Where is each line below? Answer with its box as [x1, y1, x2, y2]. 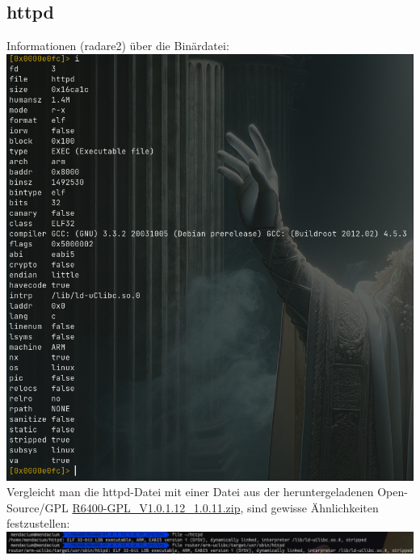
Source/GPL [6, 499, 69, 516]
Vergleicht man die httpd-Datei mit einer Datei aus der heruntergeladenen [6, 483, 374, 500]
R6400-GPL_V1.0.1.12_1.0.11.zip [72, 499, 241, 516]
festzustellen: [6, 515, 70, 532]
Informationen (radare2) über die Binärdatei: [6, 37, 229, 54]
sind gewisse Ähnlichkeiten [246, 499, 379, 516]
